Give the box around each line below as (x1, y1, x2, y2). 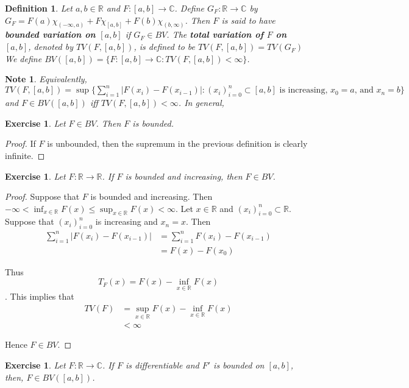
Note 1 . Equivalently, (5, 72, 87, 85)
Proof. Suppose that (5, 190, 80, 203)
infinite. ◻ (5, 149, 45, 161)
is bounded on (213, 358, 265, 371)
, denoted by (28, 40, 74, 53)
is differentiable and (125, 358, 199, 371)
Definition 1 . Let (5, 2, 73, 14)
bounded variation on (5, 28, 96, 41)
